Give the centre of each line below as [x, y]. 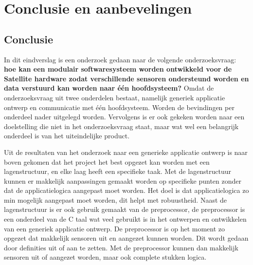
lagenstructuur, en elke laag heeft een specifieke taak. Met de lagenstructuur [118, 171]
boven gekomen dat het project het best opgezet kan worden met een [107, 161]
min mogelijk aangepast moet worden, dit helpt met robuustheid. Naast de [116, 199]
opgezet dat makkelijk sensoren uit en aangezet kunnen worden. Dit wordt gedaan [126, 238]
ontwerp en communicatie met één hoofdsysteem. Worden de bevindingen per [119, 107]
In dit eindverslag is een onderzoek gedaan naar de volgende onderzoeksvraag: [120, 59]
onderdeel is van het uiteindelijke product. [67, 136]
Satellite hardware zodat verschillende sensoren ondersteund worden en [126, 78]
